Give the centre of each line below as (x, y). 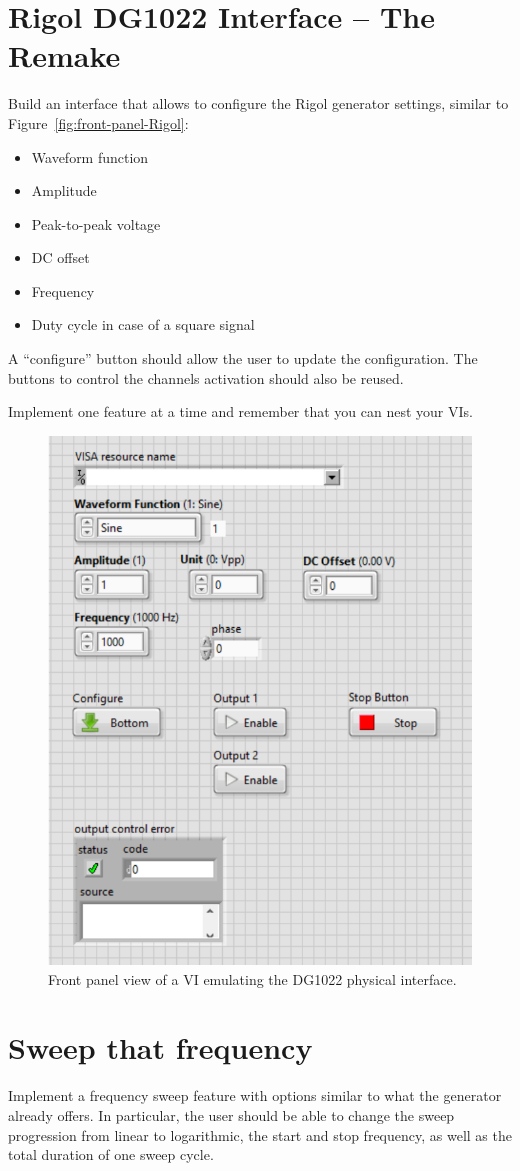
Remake (64, 55)
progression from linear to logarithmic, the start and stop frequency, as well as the (260, 1134)
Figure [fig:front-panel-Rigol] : (98, 122)
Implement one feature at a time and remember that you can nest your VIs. (240, 411)
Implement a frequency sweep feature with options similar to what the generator (255, 1095)
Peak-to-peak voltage (96, 223)
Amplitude (64, 190)
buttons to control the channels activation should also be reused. (206, 377)
